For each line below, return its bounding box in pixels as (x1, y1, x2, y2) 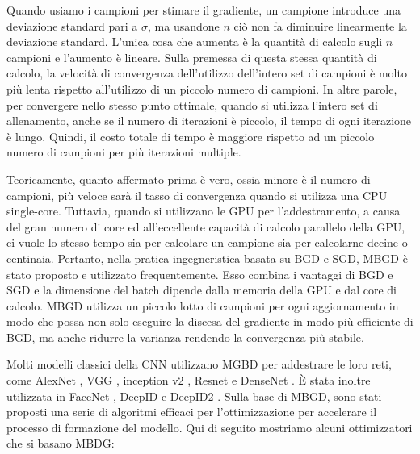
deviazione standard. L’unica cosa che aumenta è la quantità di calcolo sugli (6, 33, 383, 50)
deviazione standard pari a (6, 17, 138, 34)
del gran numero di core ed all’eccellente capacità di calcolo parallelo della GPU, (6, 218, 405, 235)
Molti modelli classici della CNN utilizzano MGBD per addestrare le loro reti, (6, 356, 392, 373)
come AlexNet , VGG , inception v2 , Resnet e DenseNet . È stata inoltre (6, 372, 371, 389)
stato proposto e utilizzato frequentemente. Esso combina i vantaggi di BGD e (6, 265, 393, 282)
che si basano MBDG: (6, 435, 115, 452)
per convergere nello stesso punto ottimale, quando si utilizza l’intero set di (6, 96, 378, 113)
